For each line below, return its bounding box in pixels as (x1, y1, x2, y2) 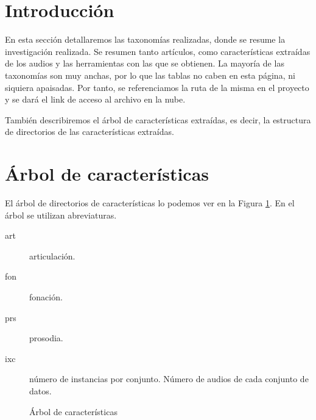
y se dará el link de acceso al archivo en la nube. (5, 93, 186, 106)
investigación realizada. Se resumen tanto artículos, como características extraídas (5, 45, 311, 57)
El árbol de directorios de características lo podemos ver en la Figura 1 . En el (5, 197, 295, 209)
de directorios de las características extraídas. (5, 125, 174, 138)
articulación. (29, 249, 75, 262)
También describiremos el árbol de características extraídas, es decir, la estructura (5, 113, 311, 126)
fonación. (29, 290, 63, 303)
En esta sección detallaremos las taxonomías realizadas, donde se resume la (5, 33, 286, 46)
